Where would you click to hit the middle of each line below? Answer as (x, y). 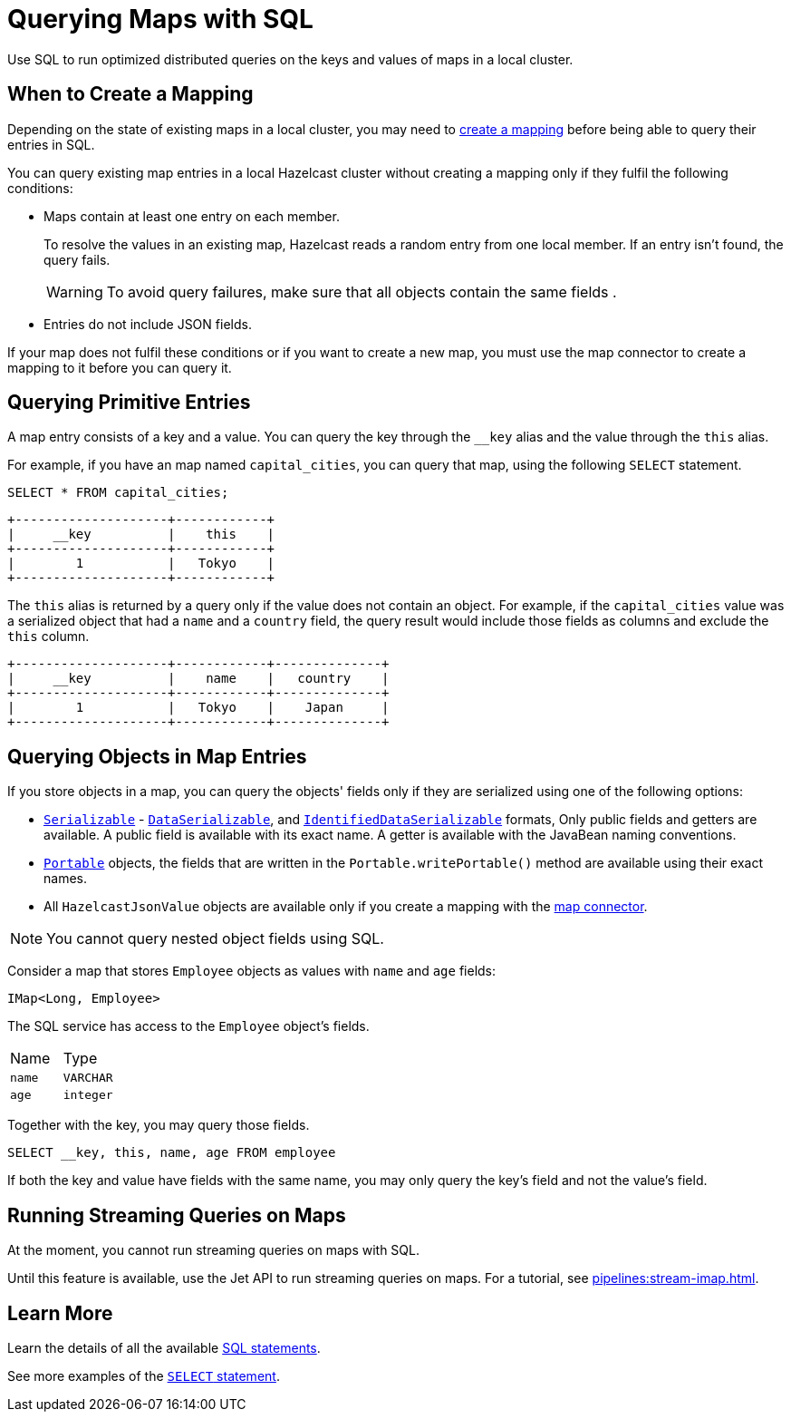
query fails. (77, 259)
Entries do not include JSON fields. (148, 324)
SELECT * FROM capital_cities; (118, 493)
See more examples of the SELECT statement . (144, 1375)
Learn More (60, 1313)
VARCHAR (88, 1078)
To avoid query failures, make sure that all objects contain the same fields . (362, 292)
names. (65, 879)
